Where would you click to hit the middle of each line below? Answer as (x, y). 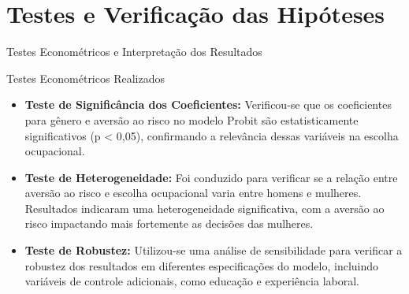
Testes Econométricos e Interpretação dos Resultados (134, 52)
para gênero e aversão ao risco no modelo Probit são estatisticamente (191, 119)
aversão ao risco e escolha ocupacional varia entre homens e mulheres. (193, 193)
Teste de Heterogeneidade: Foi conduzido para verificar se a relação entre (211, 177)
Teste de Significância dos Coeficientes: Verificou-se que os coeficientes (208, 104)
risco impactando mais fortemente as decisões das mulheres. (169, 223)
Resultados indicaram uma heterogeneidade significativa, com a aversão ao (204, 208)
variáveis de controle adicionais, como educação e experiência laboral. (192, 281)
